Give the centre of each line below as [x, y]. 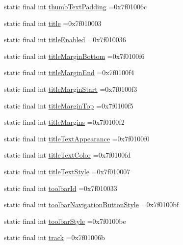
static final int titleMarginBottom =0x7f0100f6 [74, 56]
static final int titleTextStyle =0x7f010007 [67, 171]
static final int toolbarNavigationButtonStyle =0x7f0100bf [91, 204]
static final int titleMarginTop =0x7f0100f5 [69, 105]
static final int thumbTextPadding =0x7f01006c [76, 6]
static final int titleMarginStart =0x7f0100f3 [71, 89]
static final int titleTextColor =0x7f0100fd [67, 155]
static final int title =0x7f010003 [53, 23]
